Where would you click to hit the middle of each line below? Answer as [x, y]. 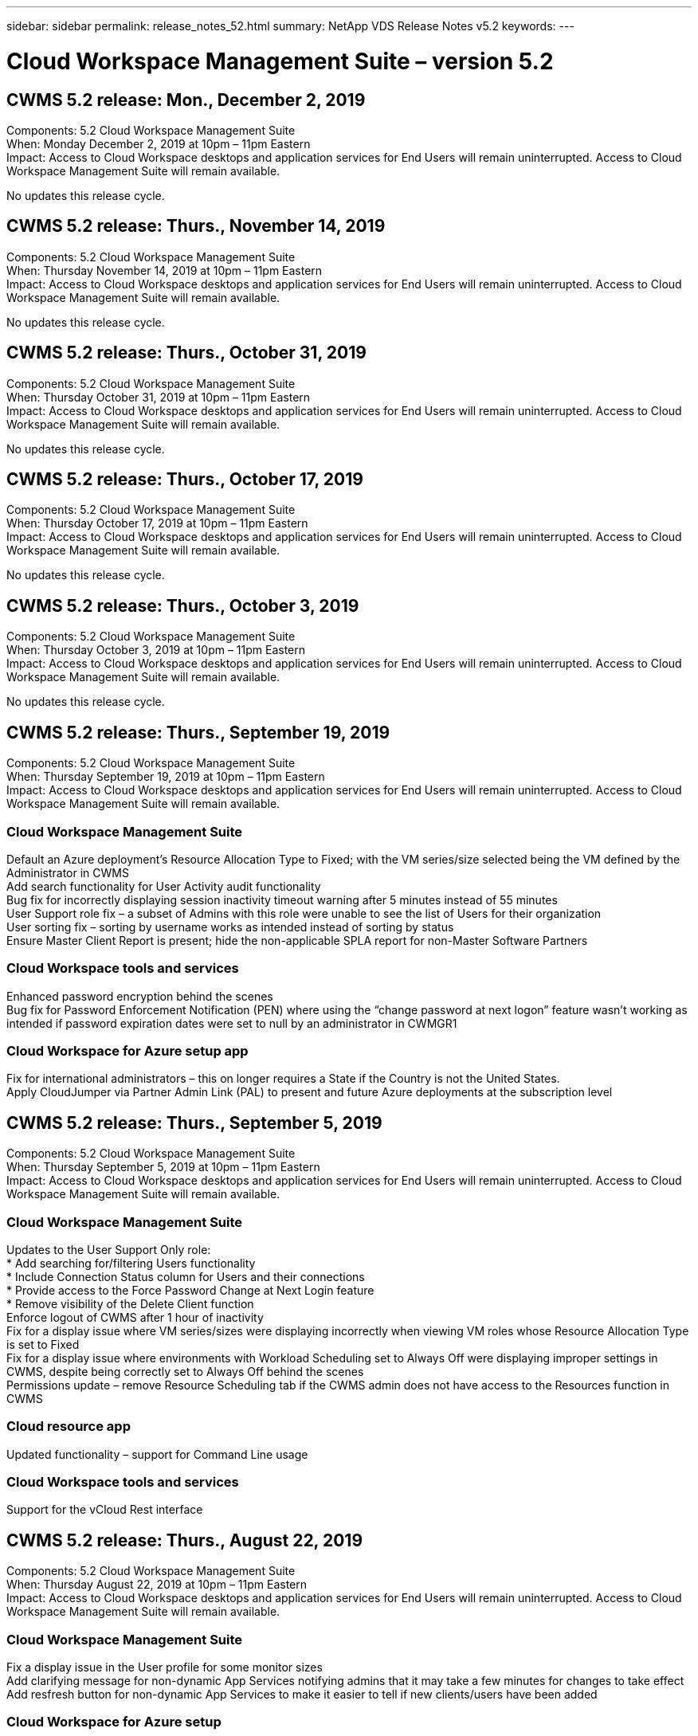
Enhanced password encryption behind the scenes [140, 996]
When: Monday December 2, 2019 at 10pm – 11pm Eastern [159, 143]
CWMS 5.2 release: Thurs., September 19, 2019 [198, 732]
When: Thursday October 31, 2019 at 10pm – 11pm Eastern [159, 397]
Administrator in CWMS [68, 872]
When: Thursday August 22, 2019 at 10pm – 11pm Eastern [157, 1585]
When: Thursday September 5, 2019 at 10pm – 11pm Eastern [163, 1167]
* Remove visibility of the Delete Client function [130, 1303]
